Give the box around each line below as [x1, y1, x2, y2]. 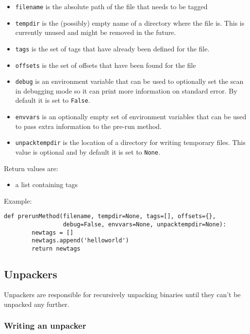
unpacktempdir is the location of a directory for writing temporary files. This [15, 137, 246, 147]
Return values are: [4, 163, 58, 173]
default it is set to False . [15, 95, 90, 105]
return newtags [32, 245, 81, 253]
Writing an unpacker [4, 319, 86, 332]
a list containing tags [15, 179, 78, 190]
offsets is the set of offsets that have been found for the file [15, 60, 196, 70]
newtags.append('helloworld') [32, 237, 129, 244]
